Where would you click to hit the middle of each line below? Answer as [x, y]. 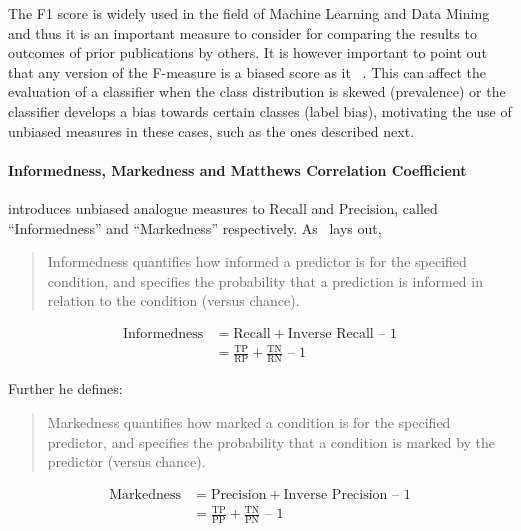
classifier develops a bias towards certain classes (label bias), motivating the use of [260, 110]
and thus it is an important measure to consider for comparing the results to [242, 32]
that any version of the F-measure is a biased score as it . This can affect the [247, 71]
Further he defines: [65, 388]
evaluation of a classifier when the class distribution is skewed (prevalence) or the [257, 91]
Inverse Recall [330, 333]
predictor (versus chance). [126, 461]
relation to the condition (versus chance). [173, 300]
